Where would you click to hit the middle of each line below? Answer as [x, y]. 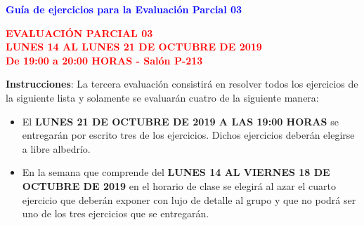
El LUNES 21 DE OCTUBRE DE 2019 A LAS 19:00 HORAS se [180, 121]
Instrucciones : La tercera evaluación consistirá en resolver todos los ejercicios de [182, 84]
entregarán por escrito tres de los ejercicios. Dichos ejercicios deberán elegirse [188, 135]
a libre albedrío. [56, 148]
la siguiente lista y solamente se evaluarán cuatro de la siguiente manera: [162, 97]
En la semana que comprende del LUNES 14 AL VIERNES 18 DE [176, 172]
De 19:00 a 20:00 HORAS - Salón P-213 [104, 60]
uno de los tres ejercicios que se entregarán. [116, 213]
